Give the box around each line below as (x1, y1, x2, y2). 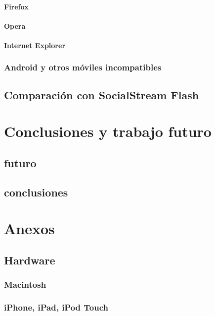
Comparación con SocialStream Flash (4, 87, 199, 102)
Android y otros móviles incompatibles (4, 61, 162, 73)
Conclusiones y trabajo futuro (4, 121, 212, 141)
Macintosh (4, 278, 46, 291)
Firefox (4, 1, 29, 11)
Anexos (4, 218, 55, 239)
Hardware (4, 252, 55, 267)
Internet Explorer (4, 40, 66, 50)
